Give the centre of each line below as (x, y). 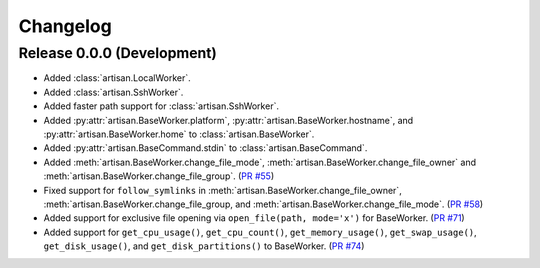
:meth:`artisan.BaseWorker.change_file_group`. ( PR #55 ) (159, 176)
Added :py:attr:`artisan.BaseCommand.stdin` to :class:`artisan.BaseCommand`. (205, 148)
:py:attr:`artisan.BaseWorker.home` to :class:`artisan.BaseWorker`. (179, 134)
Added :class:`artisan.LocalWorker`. (117, 78)
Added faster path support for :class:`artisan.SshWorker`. (161, 106)
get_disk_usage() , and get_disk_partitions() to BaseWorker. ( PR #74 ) (204, 246)
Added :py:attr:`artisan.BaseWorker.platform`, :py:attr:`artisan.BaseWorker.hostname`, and (228, 120)
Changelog (65, 26)
